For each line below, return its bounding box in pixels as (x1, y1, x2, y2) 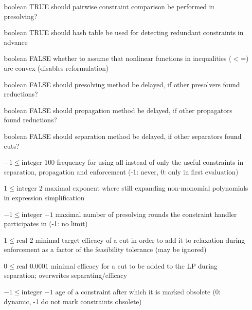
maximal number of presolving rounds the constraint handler (55, 209, 237, 219)
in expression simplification (4, 192, 85, 202)
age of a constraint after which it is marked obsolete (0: (55, 287, 221, 297)
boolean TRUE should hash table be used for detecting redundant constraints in (4, 27, 244, 38)
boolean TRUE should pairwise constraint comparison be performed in (4, 1, 215, 11)
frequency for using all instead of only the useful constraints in (56, 157, 244, 167)
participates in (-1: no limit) (4, 218, 88, 229)
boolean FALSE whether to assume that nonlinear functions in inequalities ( (4, 53, 232, 63)
